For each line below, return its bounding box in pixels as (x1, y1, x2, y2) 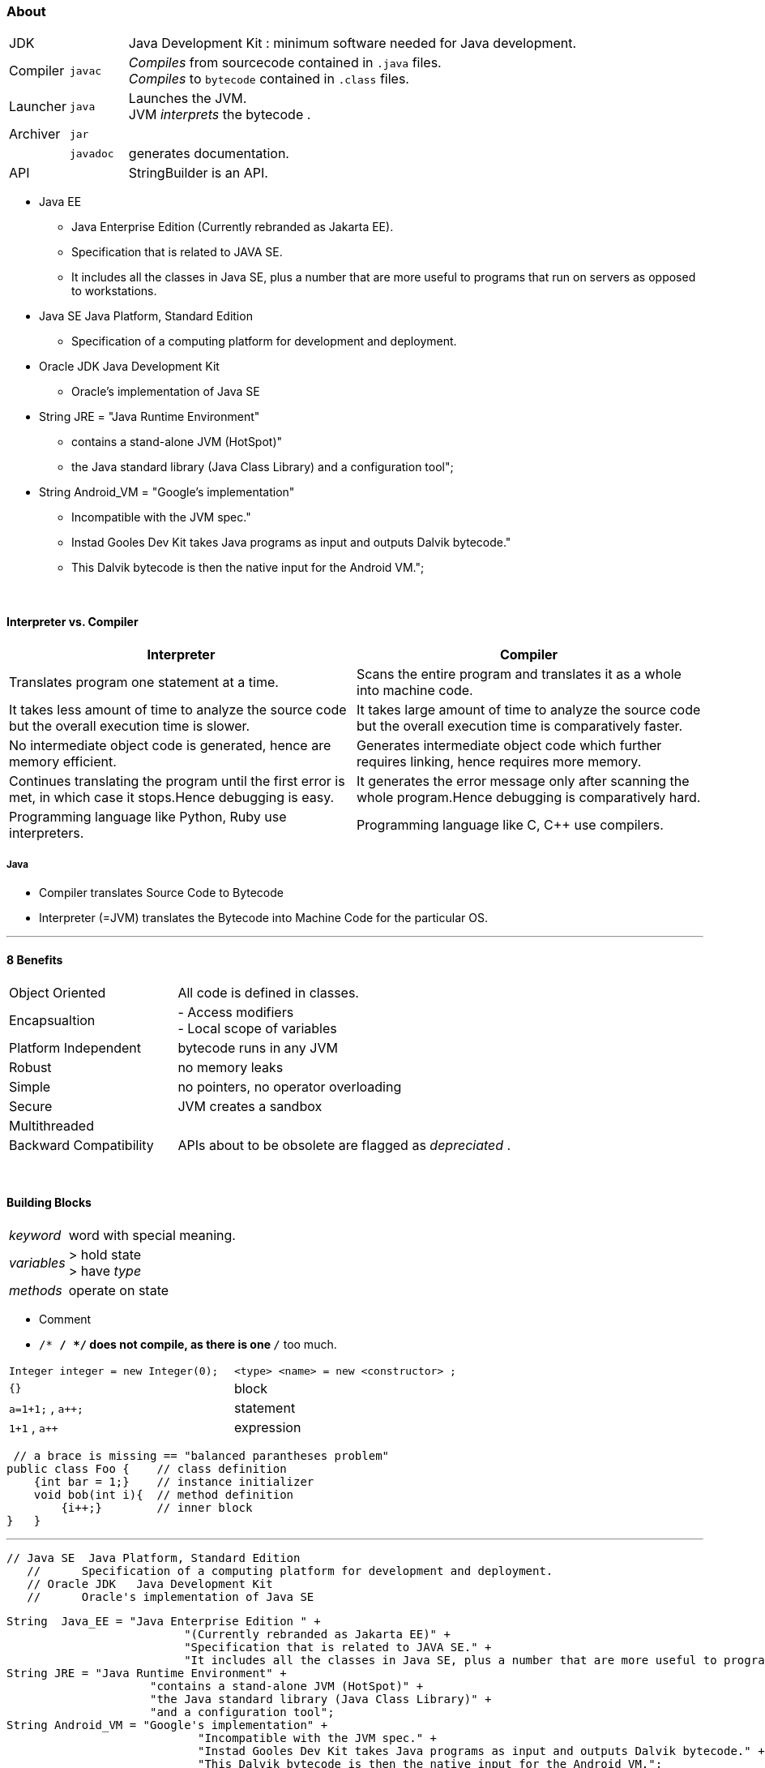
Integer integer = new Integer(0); (9, 1364, 219, 1377)
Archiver (9, 126, 61, 143)
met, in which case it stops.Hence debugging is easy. (9, 788, 335, 805)
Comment (39, 1311, 92, 1326)
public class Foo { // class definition (6, 1461, 287, 1475)
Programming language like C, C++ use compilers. (357, 816, 664, 833)
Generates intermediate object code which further (357, 736, 662, 753)
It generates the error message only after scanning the (357, 772, 690, 789)
